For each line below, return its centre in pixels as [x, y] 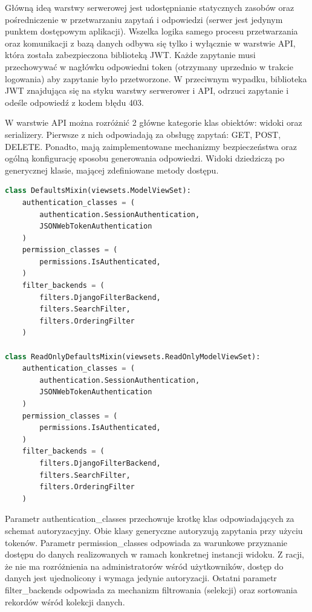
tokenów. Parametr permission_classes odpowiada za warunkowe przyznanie [146, 542]
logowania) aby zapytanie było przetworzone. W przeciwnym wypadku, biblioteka [156, 78]
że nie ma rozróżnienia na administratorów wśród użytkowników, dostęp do [144, 566]
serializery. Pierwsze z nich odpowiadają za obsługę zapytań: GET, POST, [143, 134]
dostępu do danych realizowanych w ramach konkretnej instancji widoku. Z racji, [154, 554]
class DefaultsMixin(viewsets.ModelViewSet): [98, 191]
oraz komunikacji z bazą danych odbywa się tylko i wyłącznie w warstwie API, [150, 43]
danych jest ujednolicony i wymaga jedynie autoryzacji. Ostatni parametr [141, 578]
